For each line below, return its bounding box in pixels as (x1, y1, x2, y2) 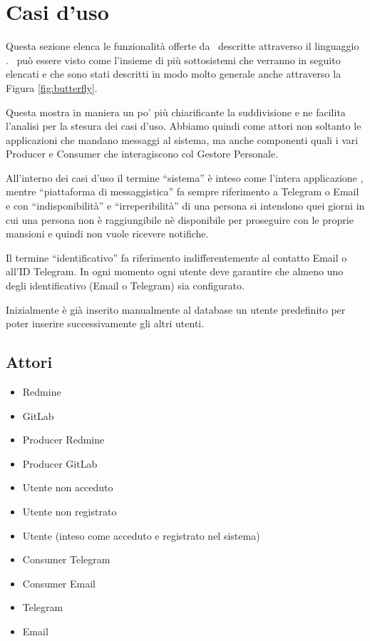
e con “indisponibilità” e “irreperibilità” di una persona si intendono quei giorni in (6, 198, 365, 213)
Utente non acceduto (22, 480, 113, 495)
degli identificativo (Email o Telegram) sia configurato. (6, 278, 245, 293)
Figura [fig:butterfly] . (6, 80, 98, 95)
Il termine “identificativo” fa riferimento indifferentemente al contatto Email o (6, 250, 347, 265)
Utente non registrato (22, 503, 117, 518)
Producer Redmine (22, 432, 105, 447)
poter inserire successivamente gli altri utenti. (6, 316, 205, 331)
